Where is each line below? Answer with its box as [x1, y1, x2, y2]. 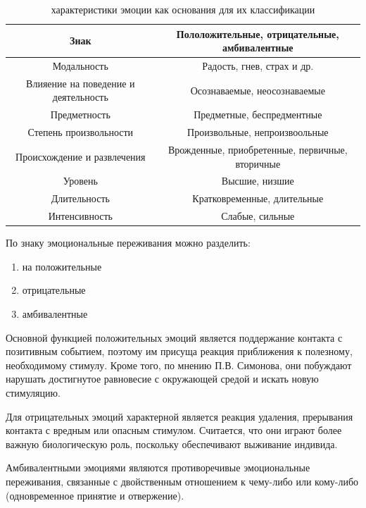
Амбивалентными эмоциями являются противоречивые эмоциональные [6, 460, 310, 475]
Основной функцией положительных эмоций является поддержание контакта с [6, 330, 343, 345]
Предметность [50, 107, 111, 122]
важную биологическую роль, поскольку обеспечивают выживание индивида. [6, 436, 338, 451]
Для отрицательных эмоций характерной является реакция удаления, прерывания [6, 409, 353, 423]
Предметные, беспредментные [194, 107, 322, 122]
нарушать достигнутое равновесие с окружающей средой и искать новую [6, 371, 319, 386]
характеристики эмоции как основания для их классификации [51, 2, 315, 16]
